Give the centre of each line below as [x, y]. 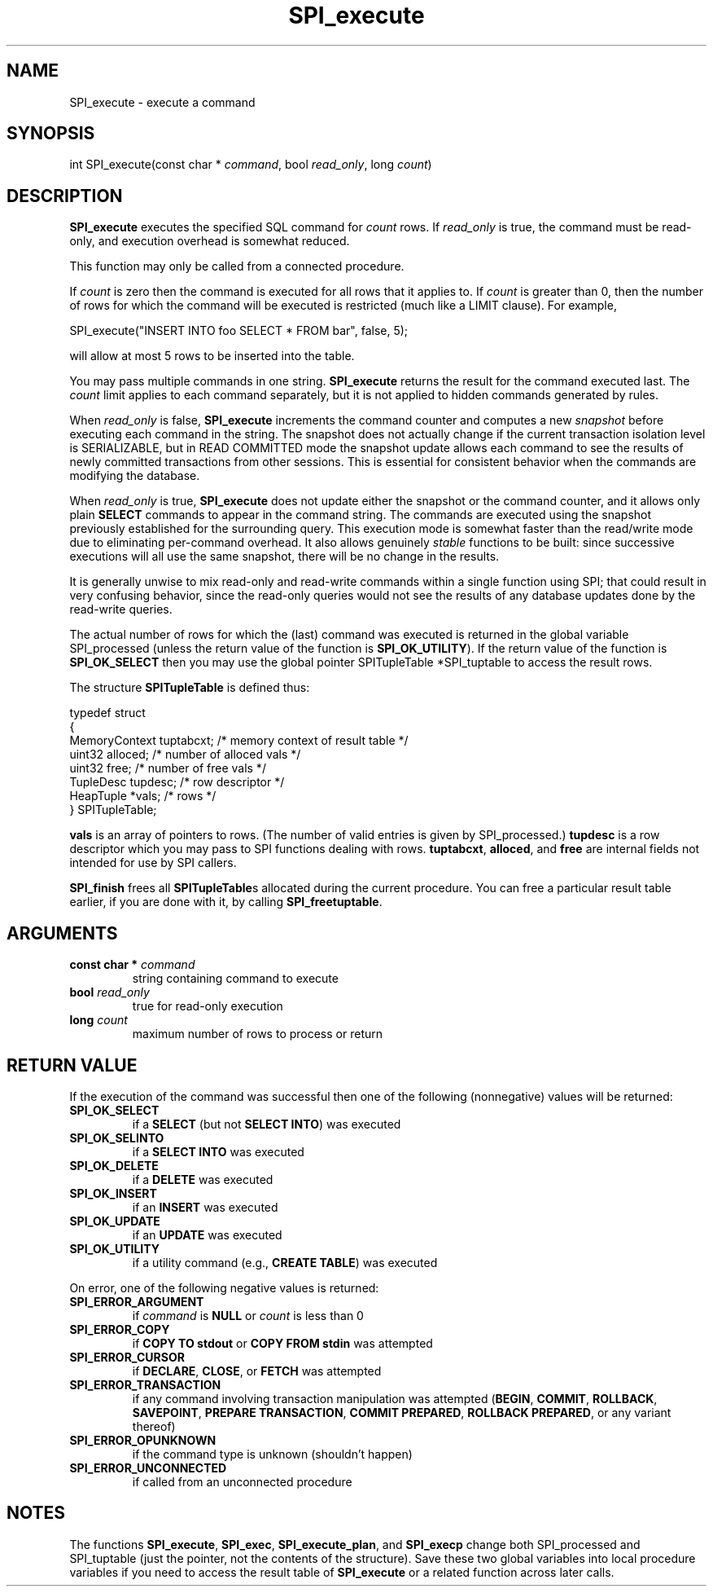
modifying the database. [135, 476]
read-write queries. [121, 609]
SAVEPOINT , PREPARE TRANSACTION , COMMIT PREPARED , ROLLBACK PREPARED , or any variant [402, 1412]
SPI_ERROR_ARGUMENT [137, 1301]
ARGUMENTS [62, 933]
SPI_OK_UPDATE [115, 1221]
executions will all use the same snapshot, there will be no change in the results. [284, 557]
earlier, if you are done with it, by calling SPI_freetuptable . [226, 902]
